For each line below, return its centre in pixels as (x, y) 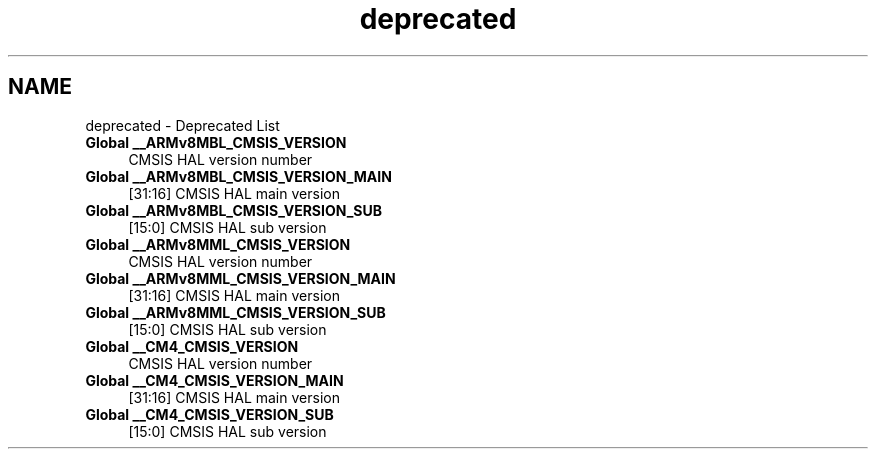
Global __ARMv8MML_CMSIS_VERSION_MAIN (240, 278)
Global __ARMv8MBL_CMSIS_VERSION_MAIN (238, 176)
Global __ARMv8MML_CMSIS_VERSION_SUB (235, 312)
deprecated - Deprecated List (182, 125)
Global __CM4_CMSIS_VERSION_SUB (209, 414)
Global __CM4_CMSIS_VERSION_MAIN (214, 380)
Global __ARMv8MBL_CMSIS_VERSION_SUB (234, 210)
